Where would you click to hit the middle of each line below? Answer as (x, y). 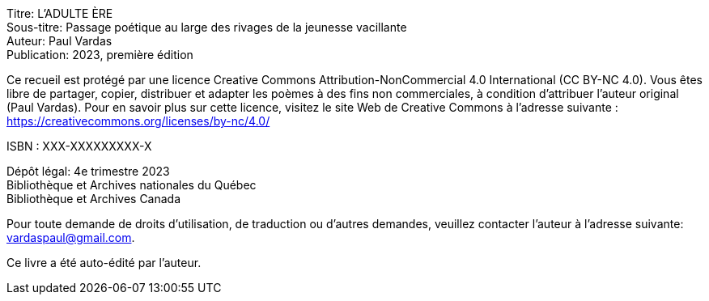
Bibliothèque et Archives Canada (94, 199)
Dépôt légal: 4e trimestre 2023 (88, 171)
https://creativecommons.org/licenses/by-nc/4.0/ (138, 121)
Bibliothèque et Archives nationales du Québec (132, 185)
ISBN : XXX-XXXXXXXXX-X (79, 146)
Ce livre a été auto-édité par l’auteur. (104, 263)
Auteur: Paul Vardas (59, 41)
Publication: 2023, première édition (100, 55)
